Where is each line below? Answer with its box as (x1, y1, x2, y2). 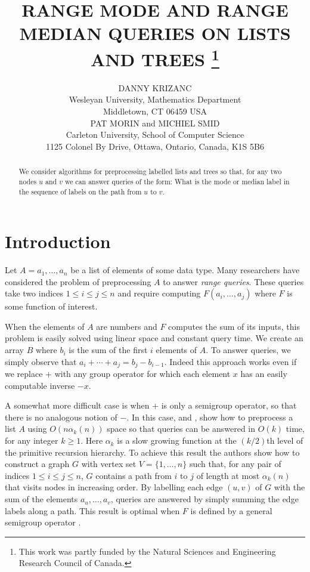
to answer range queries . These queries (163, 275, 304, 287)
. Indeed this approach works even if (164, 355, 297, 367)
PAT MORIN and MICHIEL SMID (90, 116, 220, 129)
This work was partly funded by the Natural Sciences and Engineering (18, 545, 276, 557)
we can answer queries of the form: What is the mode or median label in (64, 176, 290, 186)
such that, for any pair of (189, 457, 281, 470)
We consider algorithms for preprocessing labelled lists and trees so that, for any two (18, 166, 282, 177)
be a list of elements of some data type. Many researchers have (70, 264, 300, 276)
